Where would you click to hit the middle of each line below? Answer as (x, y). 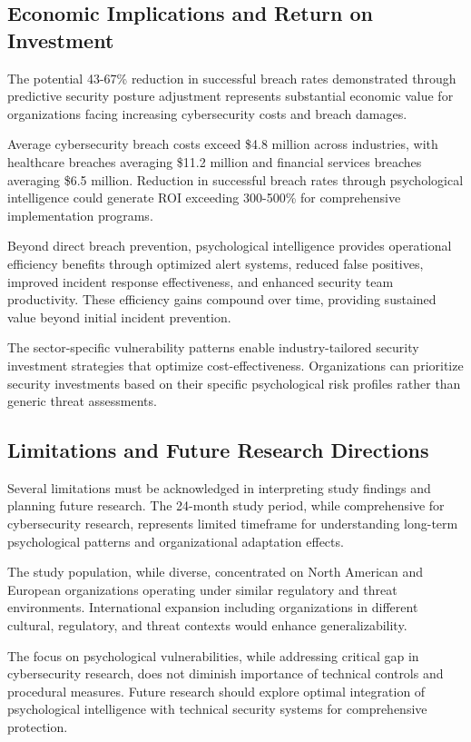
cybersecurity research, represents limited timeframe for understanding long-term (233, 524)
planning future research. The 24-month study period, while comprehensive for (226, 505)
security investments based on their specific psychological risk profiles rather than (234, 383)
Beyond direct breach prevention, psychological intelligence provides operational (230, 246)
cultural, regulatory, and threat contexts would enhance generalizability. (207, 625)
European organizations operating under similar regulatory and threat (202, 589)
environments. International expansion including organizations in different (213, 607)
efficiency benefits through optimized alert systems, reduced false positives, (216, 263)
